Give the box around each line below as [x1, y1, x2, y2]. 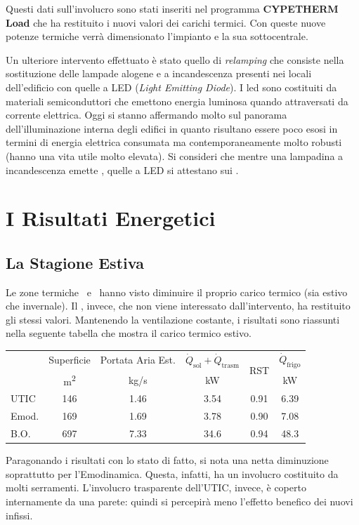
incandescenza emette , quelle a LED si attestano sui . [6, 162, 239, 177]
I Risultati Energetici [6, 204, 216, 232]
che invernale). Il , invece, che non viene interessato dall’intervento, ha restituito [6, 298, 351, 313]
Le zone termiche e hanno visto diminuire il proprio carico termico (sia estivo [6, 284, 348, 299]
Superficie [48, 352, 91, 367]
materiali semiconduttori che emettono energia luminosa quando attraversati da [6, 93, 348, 108]
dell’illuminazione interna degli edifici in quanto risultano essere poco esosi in [6, 121, 338, 135]
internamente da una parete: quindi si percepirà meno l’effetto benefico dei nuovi [6, 493, 353, 508]
